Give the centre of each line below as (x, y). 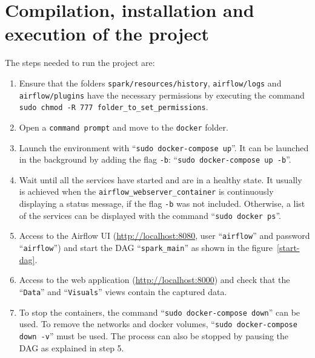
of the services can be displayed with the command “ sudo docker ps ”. (150, 215)
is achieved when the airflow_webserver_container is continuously (146, 191)
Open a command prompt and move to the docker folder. (124, 127)
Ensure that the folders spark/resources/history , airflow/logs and (150, 83)
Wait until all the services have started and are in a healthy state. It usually (161, 179)
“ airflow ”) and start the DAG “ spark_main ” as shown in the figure (146, 248)
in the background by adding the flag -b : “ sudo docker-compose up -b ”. (155, 159)
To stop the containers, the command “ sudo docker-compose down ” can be (160, 312)
